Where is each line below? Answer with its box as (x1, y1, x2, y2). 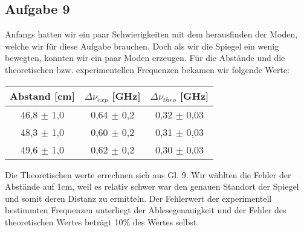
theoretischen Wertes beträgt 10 (5, 215, 123, 228)
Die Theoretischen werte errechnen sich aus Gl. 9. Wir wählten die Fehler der (5, 168, 291, 181)
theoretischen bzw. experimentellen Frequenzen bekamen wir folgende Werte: (5, 63, 290, 76)
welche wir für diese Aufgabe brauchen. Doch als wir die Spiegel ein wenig (5, 39, 279, 52)
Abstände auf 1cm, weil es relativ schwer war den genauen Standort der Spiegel (5, 180, 299, 193)
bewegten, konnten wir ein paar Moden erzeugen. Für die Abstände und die (5, 51, 285, 64)
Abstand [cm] (10, 89, 75, 103)
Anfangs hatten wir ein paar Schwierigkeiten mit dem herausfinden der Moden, (5, 28, 298, 40)
